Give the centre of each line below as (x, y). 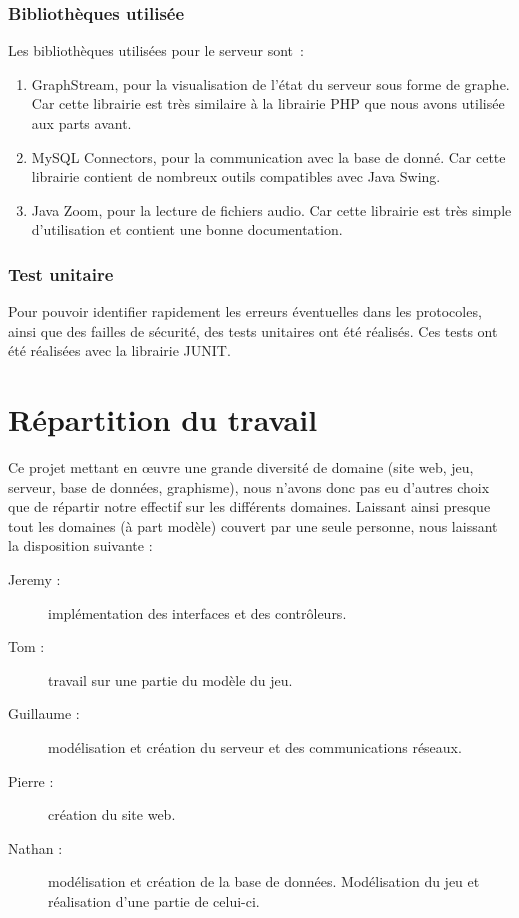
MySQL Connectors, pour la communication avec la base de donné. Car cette (268, 156)
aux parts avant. (81, 123)
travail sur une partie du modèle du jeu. (170, 679)
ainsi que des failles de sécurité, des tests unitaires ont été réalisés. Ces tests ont (253, 330)
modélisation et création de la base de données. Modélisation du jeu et (264, 881)
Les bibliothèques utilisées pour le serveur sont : (156, 50)
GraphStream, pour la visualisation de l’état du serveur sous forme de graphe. (270, 83)
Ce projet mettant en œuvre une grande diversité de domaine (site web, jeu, (241, 467)
